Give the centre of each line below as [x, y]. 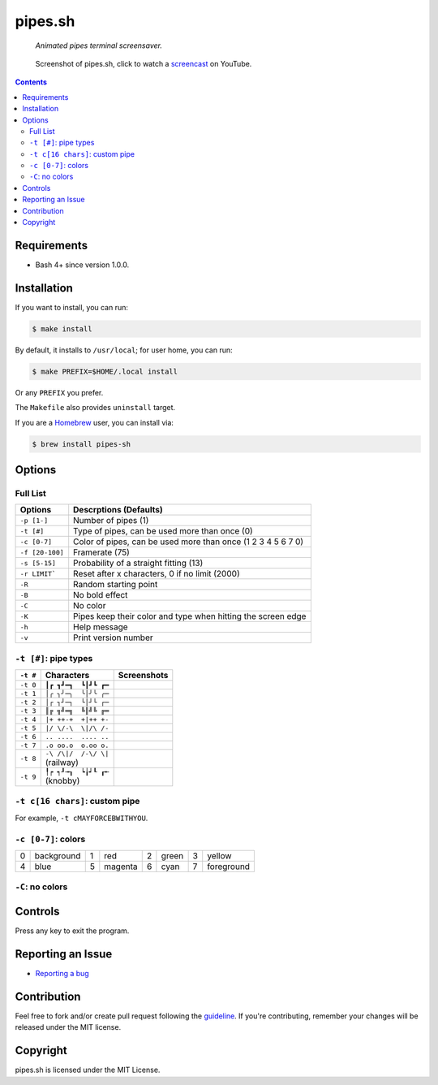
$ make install [62, 329]
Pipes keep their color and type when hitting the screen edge [190, 616]
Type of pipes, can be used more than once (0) [163, 531]
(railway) [62, 763]
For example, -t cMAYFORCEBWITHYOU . [82, 818]
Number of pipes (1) [111, 521]
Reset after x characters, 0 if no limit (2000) [157, 574]
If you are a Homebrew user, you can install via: [94, 422]
